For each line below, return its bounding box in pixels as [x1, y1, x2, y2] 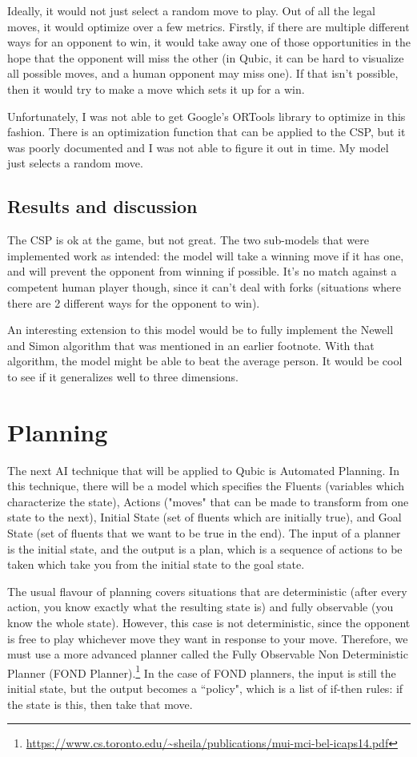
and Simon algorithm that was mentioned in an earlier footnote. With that [7, 336, 375, 353]
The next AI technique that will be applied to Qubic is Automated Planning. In [7, 461, 399, 478]
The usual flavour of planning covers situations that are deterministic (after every [7, 582, 407, 599]
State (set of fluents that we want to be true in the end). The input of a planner [7, 524, 401, 541]
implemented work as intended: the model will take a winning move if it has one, [7, 247, 404, 264]
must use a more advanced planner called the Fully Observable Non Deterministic [7, 646, 408, 662]
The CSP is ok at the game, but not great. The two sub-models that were [7, 232, 369, 248]
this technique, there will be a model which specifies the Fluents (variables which [7, 477, 405, 494]
